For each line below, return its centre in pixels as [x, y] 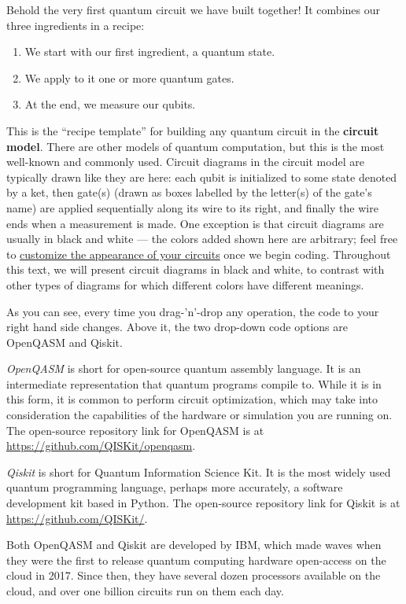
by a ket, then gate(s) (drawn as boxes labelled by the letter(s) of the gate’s [189, 192]
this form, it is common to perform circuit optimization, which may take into [192, 399]
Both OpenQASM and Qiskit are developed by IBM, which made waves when [194, 545]
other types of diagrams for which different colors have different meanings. [185, 284]
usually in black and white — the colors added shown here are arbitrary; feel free [202, 239]
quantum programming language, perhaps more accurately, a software [175, 487]
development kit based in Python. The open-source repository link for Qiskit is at [203, 503]
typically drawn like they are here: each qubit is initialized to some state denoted [202, 177]
